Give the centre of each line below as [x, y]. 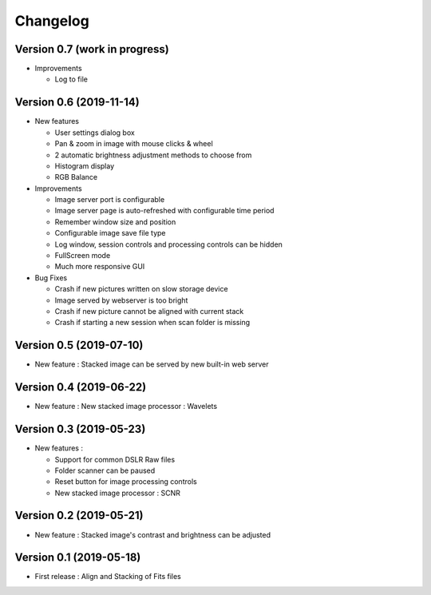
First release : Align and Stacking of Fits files [108, 577]
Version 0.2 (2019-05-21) [79, 516]
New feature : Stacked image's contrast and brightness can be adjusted [153, 534]
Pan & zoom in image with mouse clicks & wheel [134, 144]
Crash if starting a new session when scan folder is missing [152, 323]
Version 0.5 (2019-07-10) [79, 345]
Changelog [52, 21]
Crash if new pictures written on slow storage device [141, 289]
